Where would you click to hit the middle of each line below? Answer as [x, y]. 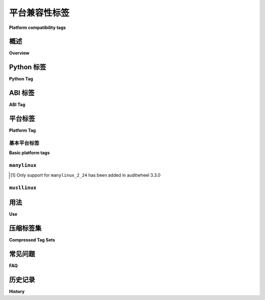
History [17, 291]
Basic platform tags [29, 153]
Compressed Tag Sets [32, 240]
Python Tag [21, 79]
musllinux [23, 188]
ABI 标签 [22, 93]
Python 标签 [28, 67]
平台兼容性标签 [39, 13]
